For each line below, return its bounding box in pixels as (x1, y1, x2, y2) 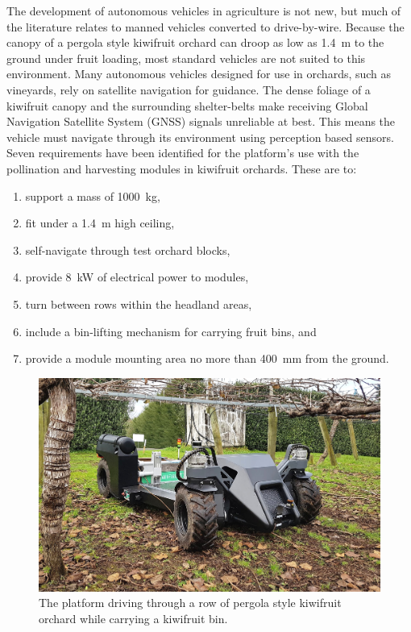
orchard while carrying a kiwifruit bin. (39, 609, 228, 626)
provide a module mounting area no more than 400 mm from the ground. (25, 350, 389, 367)
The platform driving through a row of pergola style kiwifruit (39, 594, 342, 611)
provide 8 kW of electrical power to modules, (25, 268, 249, 285)
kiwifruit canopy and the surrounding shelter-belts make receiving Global (6, 97, 368, 114)
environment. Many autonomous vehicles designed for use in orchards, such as (6, 65, 392, 82)
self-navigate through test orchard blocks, (25, 241, 230, 258)
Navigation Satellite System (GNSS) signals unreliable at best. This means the (6, 113, 396, 130)
